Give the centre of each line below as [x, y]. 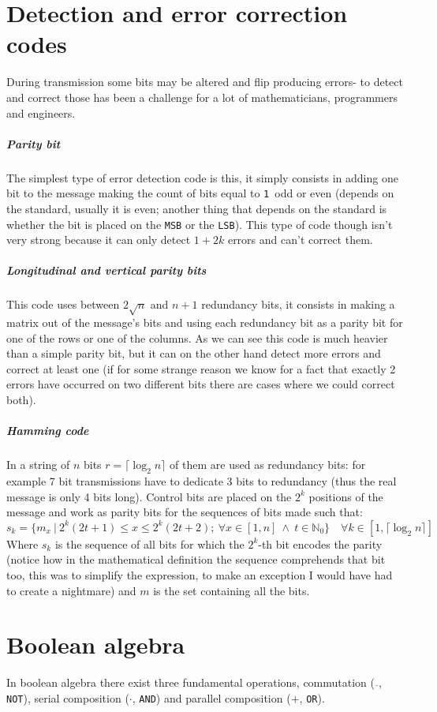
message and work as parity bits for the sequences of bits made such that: [185, 512]
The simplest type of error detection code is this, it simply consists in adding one [202, 177]
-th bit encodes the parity [320, 543]
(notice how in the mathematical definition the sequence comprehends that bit [196, 559]
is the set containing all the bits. [232, 590]
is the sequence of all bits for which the [149, 543]
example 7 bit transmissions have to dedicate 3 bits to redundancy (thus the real [202, 481]
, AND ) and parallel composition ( [211, 697]
